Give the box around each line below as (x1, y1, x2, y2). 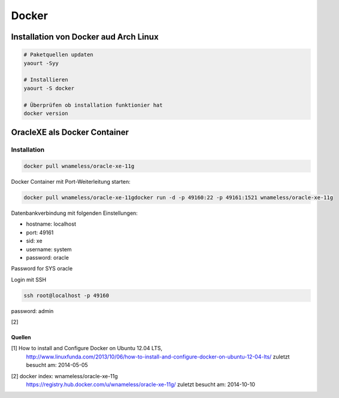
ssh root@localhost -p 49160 (23, 292, 110, 299)
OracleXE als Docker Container (11, 127, 129, 138)
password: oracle (26, 254, 69, 261)
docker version (23, 110, 68, 117)
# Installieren (23, 77, 68, 83)
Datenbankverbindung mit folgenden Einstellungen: (11, 209, 138, 217)
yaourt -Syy (23, 60, 59, 66)
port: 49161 (26, 229, 54, 236)
